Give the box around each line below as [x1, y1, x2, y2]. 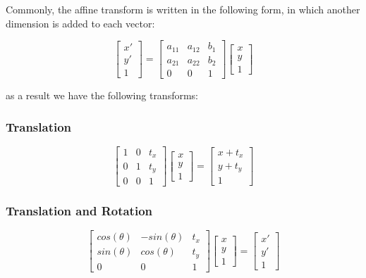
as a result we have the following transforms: [6, 88, 199, 103]
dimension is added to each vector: [6, 15, 155, 30]
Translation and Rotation [6, 201, 153, 219]
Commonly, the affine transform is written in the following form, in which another [6, 2, 360, 16]
